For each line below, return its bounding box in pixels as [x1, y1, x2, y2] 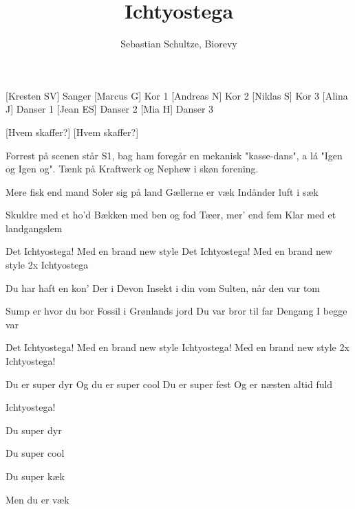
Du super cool [6, 446, 65, 460]
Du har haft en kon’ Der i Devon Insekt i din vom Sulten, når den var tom [6, 280, 321, 295]
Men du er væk [6, 492, 69, 506]
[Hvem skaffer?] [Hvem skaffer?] [6, 124, 139, 139]
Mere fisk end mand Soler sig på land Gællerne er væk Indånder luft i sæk [6, 184, 319, 199]
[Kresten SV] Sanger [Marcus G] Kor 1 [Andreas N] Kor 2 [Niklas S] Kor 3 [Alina [6, 88, 348, 102]
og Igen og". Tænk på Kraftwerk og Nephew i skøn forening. [6, 161, 259, 176]
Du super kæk [6, 469, 65, 483]
